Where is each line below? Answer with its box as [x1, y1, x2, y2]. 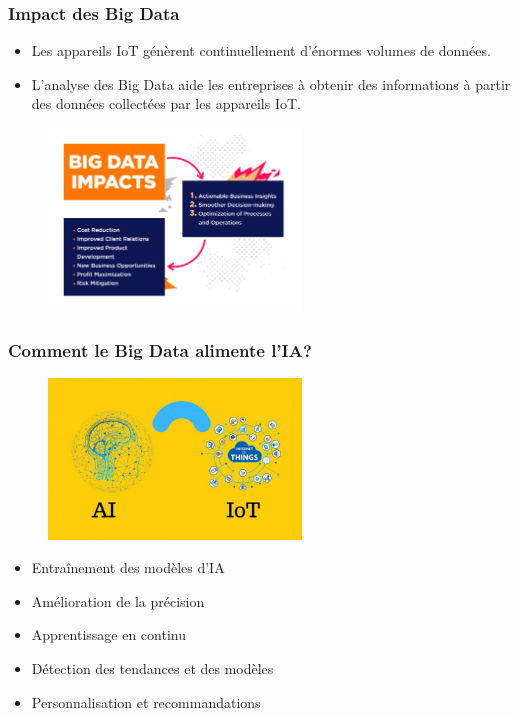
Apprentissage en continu [31, 624, 186, 645]
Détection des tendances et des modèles [31, 657, 274, 678]
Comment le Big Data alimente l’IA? [8, 337, 312, 362]
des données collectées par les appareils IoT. [31, 93, 301, 114]
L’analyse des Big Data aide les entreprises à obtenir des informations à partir [31, 73, 511, 94]
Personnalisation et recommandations [31, 691, 261, 712]
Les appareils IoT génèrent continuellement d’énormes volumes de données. [31, 40, 491, 61]
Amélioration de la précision [31, 590, 205, 611]
